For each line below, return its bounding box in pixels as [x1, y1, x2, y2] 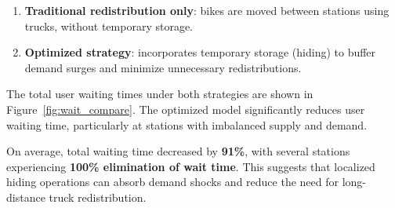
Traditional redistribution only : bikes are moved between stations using [24, 2, 390, 18]
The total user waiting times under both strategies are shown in [6, 86, 313, 102]
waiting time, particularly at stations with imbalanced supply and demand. [6, 116, 368, 133]
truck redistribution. [49, 188, 147, 205]
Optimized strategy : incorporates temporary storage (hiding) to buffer [24, 44, 376, 60]
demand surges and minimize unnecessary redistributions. [24, 59, 302, 75]
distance [6, 188, 45, 205]
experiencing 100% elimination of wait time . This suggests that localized [6, 158, 375, 174]
